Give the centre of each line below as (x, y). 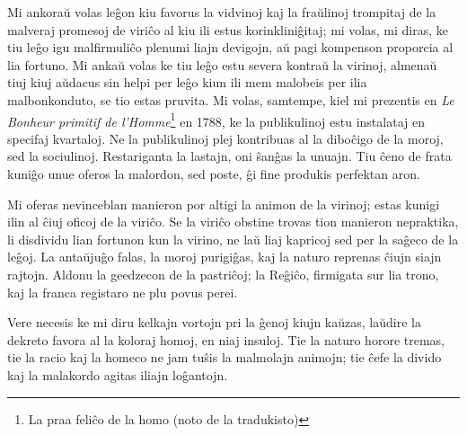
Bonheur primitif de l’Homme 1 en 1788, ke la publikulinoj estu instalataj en (216, 120)
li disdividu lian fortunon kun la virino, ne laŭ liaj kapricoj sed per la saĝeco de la (233, 239)
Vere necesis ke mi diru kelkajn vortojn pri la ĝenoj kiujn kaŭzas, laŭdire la (214, 322)
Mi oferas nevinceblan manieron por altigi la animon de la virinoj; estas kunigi (224, 204)
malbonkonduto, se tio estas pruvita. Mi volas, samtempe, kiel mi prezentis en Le (231, 99)
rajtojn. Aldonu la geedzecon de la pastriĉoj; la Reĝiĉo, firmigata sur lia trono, (223, 274)
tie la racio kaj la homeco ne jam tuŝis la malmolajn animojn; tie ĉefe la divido (225, 357)
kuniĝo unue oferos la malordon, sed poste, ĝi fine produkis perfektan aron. (214, 173)
